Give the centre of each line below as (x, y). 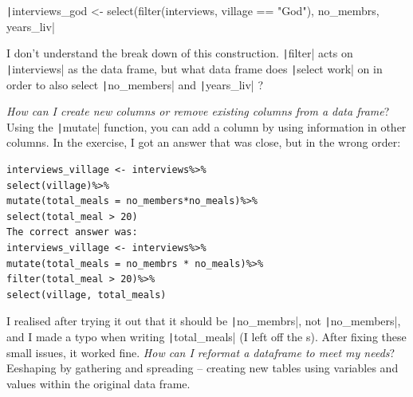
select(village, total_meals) (87, 295)
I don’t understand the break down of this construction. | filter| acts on (180, 53)
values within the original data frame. (98, 383)
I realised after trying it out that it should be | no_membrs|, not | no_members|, (204, 321)
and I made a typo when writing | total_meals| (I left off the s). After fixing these (206, 337)
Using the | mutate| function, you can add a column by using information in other (206, 126)
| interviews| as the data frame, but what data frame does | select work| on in (195, 68)
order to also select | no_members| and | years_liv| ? (135, 84)
